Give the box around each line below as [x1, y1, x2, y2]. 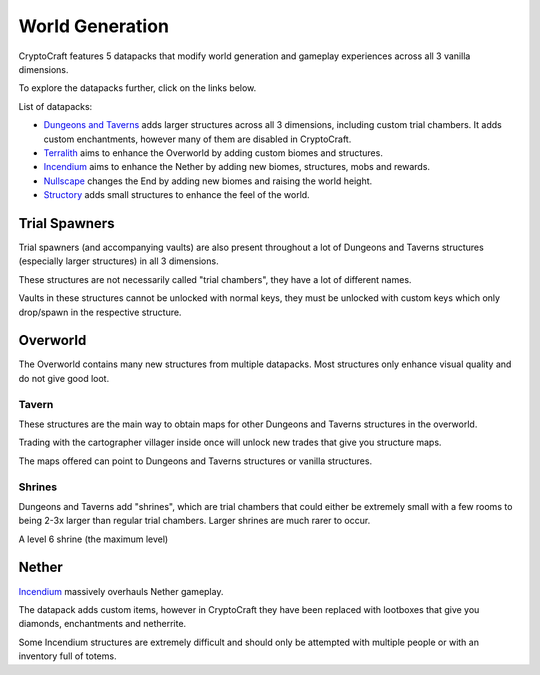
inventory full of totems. [18, 650, 117, 662]
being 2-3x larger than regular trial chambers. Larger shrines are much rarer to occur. [18, 515, 371, 527]
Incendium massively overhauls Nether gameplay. [18, 585, 224, 597]
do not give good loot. [18, 372, 110, 384]
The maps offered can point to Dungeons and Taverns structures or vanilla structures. [18, 455, 373, 467]
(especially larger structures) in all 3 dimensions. [18, 255, 219, 267]
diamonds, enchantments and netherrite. [18, 618, 187, 630]
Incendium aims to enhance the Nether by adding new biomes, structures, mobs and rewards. [43, 161, 430, 173]
